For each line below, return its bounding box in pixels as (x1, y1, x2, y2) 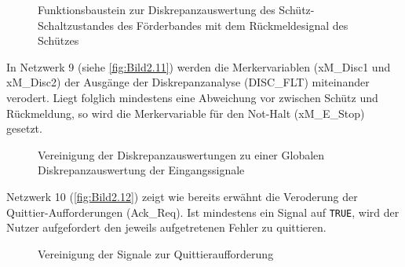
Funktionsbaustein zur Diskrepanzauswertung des (38, 2, 275, 17)
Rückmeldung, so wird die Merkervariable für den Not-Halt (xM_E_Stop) (6, 104, 365, 121)
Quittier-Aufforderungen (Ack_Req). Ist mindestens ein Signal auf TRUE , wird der (6, 203, 400, 220)
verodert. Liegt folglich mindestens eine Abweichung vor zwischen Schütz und (6, 89, 378, 105)
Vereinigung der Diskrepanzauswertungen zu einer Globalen (38, 146, 325, 163)
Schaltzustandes (38, 16, 114, 33)
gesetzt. (6, 120, 42, 137)
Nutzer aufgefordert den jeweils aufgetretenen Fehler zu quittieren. (6, 219, 327, 236)
